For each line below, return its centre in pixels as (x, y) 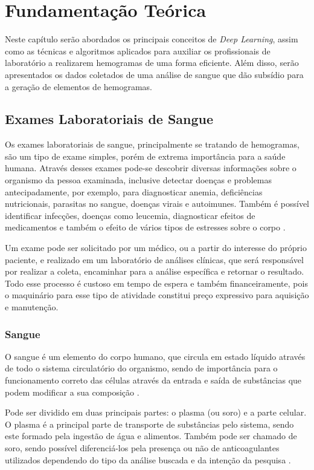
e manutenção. (32, 307)
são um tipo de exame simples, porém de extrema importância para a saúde (145, 156)
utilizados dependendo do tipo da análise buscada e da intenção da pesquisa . (148, 459)
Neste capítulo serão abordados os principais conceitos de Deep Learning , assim (152, 39)
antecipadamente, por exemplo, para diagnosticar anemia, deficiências (134, 191)
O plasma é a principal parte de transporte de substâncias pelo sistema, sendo (149, 424)
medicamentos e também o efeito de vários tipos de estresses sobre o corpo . (145, 227)
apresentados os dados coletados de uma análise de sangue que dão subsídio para (154, 74)
